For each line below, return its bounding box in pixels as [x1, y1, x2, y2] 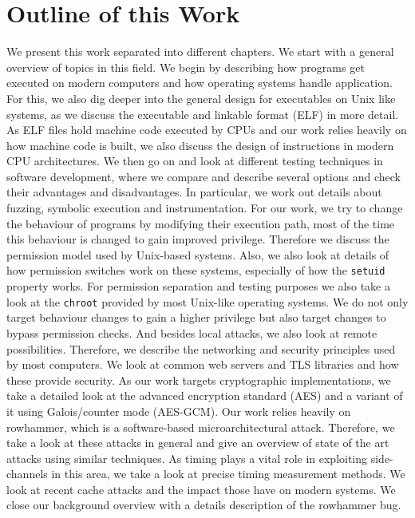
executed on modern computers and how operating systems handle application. [6, 74, 393, 91]
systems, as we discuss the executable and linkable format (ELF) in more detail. [6, 105, 399, 122]
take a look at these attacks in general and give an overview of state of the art [6, 434, 389, 451]
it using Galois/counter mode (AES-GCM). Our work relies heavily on [6, 402, 351, 419]
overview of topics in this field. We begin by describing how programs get [6, 58, 365, 75]
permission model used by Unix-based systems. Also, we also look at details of [6, 246, 389, 263]
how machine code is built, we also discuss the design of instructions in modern [6, 136, 394, 153]
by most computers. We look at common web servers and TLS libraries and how [6, 356, 399, 373]
